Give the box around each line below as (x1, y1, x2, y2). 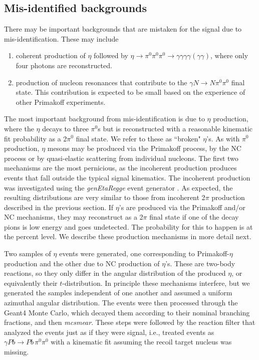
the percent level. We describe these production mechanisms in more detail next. (4, 231, 251, 242)
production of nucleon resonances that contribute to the (16, 77, 187, 87)
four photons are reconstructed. (16, 60, 112, 70)
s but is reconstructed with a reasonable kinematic (98, 123, 253, 133)
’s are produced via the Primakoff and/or (119, 202, 245, 212)
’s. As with (206, 133, 240, 143)
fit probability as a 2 (4, 133, 67, 143)
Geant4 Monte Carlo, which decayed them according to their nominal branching (4, 307, 250, 317)
